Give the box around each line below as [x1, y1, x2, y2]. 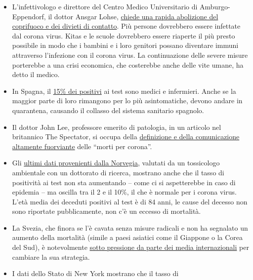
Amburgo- [200, 1, 230, 11]
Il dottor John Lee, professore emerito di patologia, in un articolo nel [12, 121, 221, 132]
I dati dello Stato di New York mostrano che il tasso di [12, 268, 179, 279]
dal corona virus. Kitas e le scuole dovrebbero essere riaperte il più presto [12, 30, 235, 40]
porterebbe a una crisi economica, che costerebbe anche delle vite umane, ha [12, 59, 244, 70]
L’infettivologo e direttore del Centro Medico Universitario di [12, 1, 198, 11]
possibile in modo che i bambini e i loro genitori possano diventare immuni [12, 40, 239, 50]
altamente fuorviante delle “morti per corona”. [12, 141, 152, 151]
